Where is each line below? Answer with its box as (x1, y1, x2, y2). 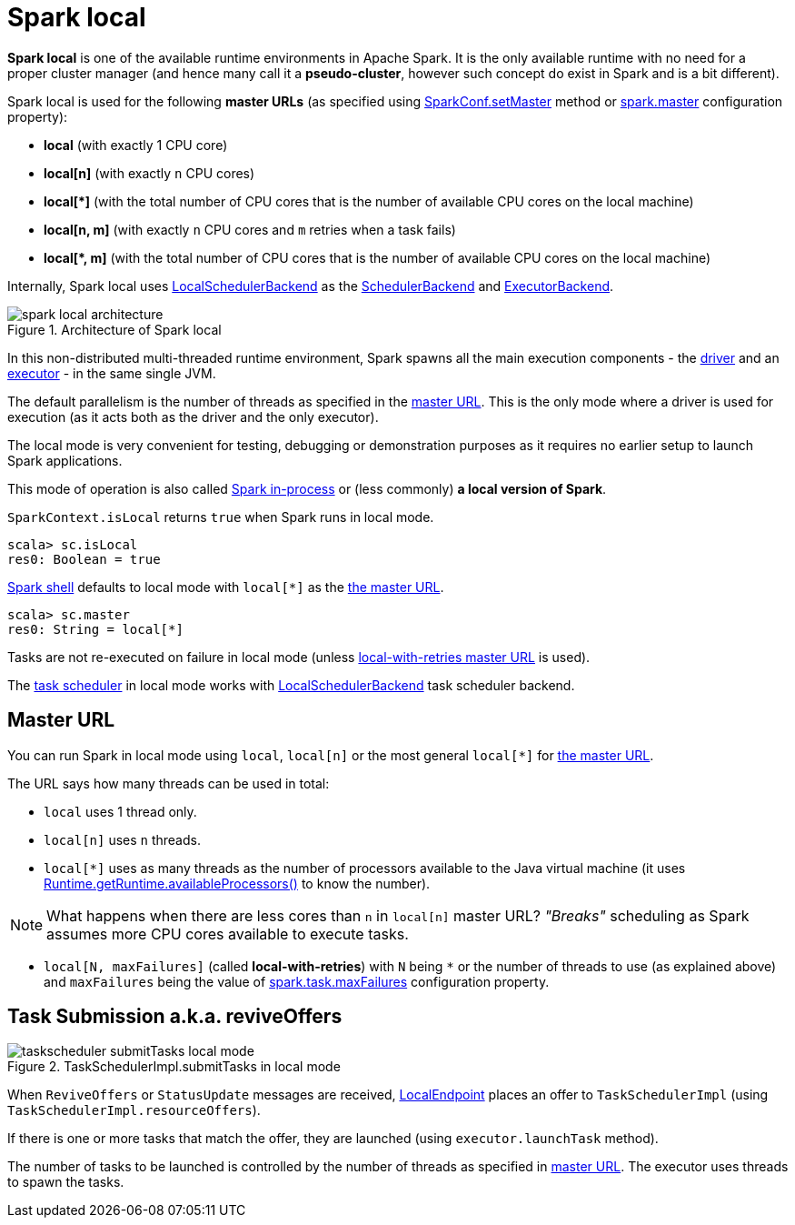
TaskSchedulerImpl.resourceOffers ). (7, 1102, 261, 1119)
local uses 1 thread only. (44, 803, 197, 819)
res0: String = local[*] (7, 621, 184, 637)
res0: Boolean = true (7, 551, 161, 567)
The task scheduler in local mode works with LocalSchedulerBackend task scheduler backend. (7, 677, 575, 693)
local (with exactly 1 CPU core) (44, 136, 228, 153)
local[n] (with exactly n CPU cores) (44, 165, 255, 181)
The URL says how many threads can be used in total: (7, 775, 330, 791)
